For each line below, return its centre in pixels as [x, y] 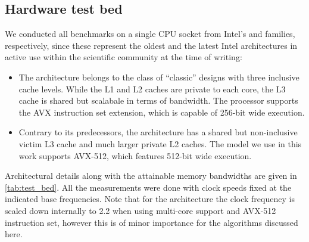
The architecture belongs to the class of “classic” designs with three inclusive [159, 77]
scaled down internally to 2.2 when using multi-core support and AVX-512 [141, 210]
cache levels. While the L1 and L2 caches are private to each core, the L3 [152, 89]
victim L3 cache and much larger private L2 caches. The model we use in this [160, 143]
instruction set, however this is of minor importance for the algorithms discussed [152, 222]
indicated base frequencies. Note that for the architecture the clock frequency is [150, 199]
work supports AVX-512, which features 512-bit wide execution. [135, 155]
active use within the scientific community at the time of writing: [124, 57]
